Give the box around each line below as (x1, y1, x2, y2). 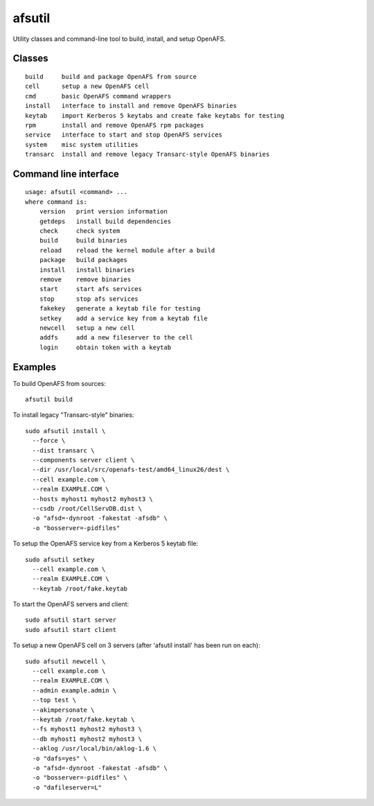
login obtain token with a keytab (39, 343, 172, 351)
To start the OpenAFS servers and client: (12, 600, 130, 608)
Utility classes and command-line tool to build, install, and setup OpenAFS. (12, 35, 226, 43)
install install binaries (39, 265, 135, 274)
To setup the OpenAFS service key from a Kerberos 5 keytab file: (12, 539, 199, 547)
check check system (39, 227, 121, 235)
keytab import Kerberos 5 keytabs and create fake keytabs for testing (25, 112, 285, 119)
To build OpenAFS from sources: (12, 379, 107, 387)
